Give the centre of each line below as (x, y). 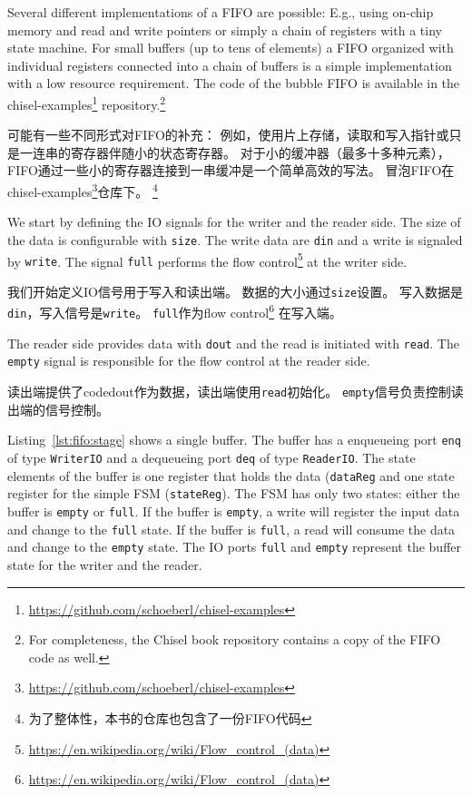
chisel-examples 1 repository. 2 (87, 103)
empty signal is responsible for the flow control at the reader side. (189, 361)
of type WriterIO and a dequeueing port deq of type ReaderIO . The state (211, 457)
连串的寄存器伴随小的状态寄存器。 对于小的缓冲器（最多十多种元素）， (241, 152)
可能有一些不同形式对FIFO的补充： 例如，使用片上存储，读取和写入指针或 (228, 135)
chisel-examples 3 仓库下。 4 (83, 190)
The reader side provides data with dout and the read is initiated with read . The (233, 343)
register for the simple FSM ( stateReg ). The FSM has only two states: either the (234, 493)
